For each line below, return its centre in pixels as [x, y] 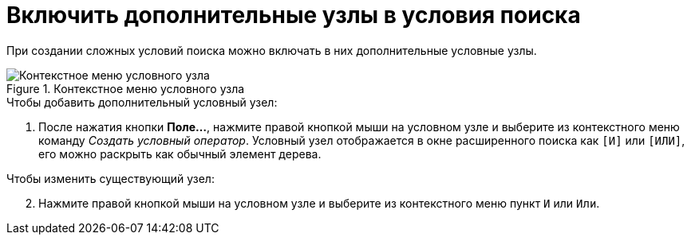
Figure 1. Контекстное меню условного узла [126, 88]
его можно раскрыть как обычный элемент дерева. [180, 154]
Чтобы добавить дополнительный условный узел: [142, 102]
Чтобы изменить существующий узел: [111, 178]
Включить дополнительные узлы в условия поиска [294, 15]
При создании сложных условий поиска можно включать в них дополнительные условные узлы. [272, 50]
